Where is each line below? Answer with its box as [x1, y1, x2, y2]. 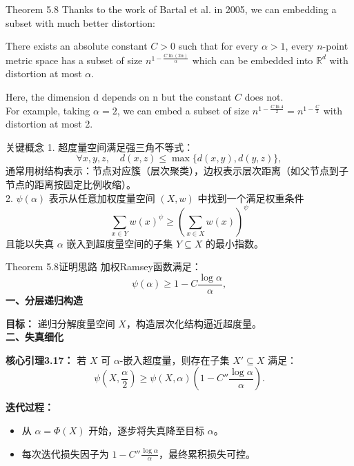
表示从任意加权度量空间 [48, 190, 155, 205]
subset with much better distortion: [6, 15, 155, 30]
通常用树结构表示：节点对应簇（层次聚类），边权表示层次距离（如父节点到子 [6, 163, 348, 178]
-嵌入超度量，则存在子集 [119, 352, 230, 367]
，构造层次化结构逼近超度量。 [126, 316, 262, 330]
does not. [244, 90, 284, 104]
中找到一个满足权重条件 [197, 190, 304, 205]
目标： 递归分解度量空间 [6, 316, 115, 330]
